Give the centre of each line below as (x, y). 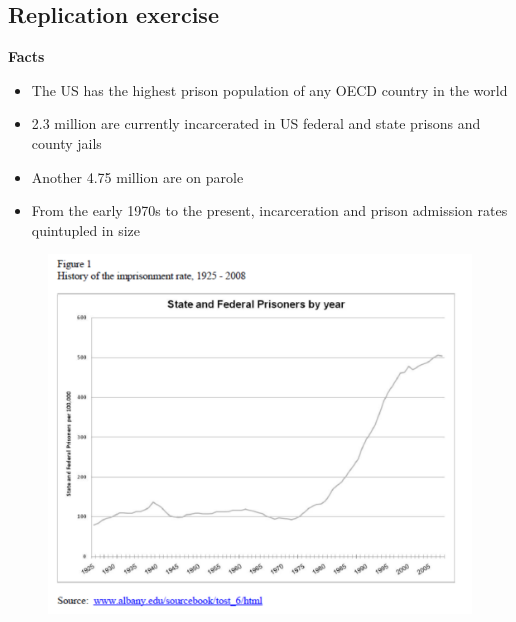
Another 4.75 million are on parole (137, 176)
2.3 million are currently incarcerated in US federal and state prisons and (256, 123)
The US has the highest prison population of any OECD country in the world (269, 89)
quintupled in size (86, 229)
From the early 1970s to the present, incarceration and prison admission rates (269, 210)
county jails (66, 142)
